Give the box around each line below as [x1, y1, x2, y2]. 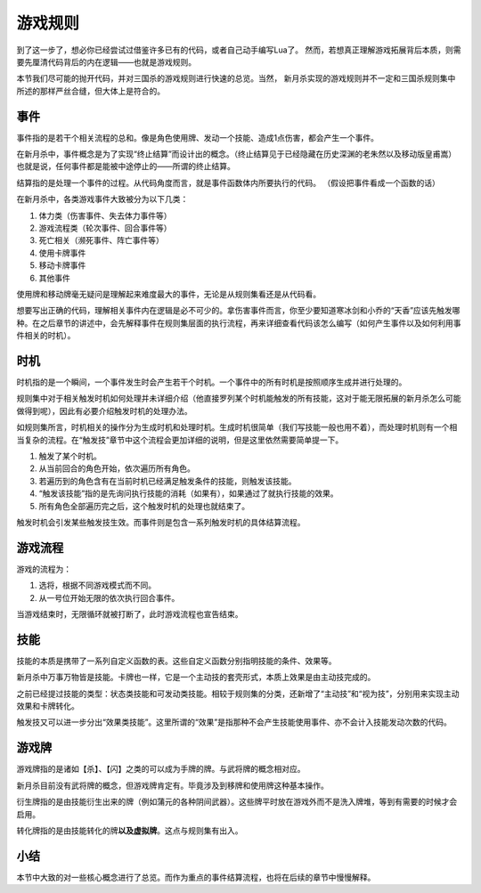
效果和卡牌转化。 [16, 701, 79, 711]
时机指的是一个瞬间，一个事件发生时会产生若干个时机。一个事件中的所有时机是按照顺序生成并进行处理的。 [16, 377, 407, 387]
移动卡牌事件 [38, 260, 86, 271]
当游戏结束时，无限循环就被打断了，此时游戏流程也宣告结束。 [16, 608, 243, 619]
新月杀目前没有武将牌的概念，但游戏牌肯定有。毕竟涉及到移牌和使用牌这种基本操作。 [16, 780, 329, 791]
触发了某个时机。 [38, 451, 102, 461]
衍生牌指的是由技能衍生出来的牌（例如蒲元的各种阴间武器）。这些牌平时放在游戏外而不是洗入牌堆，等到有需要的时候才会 [16, 797, 458, 808]
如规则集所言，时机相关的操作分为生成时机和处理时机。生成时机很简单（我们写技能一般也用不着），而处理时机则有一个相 [16, 422, 458, 433]
